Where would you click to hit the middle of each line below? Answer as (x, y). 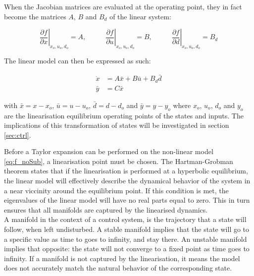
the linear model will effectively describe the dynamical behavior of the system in (127, 181)
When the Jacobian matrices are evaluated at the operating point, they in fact (123, 6)
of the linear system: (140, 16)
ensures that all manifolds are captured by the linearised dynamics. (106, 209)
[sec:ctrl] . (18, 135)
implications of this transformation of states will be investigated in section (117, 125)
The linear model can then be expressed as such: (77, 61)
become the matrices (35, 16)
